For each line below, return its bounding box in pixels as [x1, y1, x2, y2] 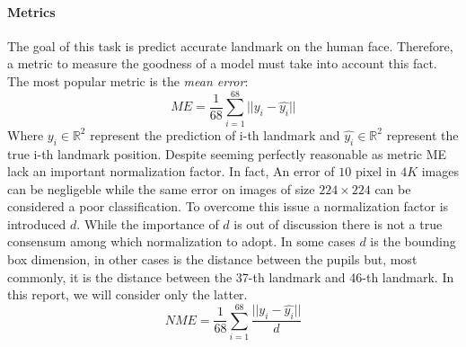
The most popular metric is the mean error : [7, 71, 249, 90]
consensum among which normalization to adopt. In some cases [7, 232, 356, 251]
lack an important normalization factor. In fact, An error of [7, 162, 335, 181]
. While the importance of [76, 214, 219, 233]
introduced [7, 214, 66, 233]
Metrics [7, 2, 56, 21]
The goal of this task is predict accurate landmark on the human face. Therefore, [7, 36, 453, 55]
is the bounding [370, 232, 456, 251]
